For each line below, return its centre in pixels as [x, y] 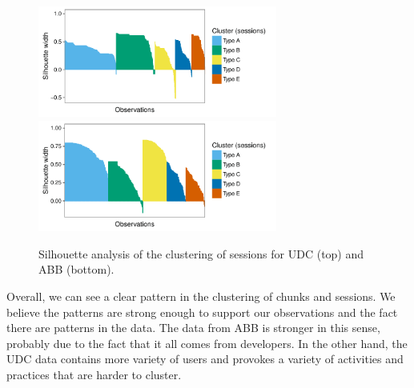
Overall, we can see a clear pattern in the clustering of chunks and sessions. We [201, 296]
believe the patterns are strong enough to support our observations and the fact [202, 312]
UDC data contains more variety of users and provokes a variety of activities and [205, 359]
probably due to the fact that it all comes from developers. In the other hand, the [207, 343]
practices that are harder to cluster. [94, 375]
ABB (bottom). [76, 269]
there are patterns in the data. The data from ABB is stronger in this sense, [193, 328]
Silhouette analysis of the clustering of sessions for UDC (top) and [201, 253]
